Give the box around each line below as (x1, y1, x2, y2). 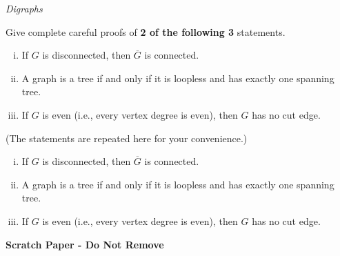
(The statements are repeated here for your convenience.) (6, 130, 248, 145)
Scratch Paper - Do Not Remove (6, 237, 164, 251)
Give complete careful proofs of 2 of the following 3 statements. (6, 24, 286, 39)
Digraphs (6, 1, 43, 15)
